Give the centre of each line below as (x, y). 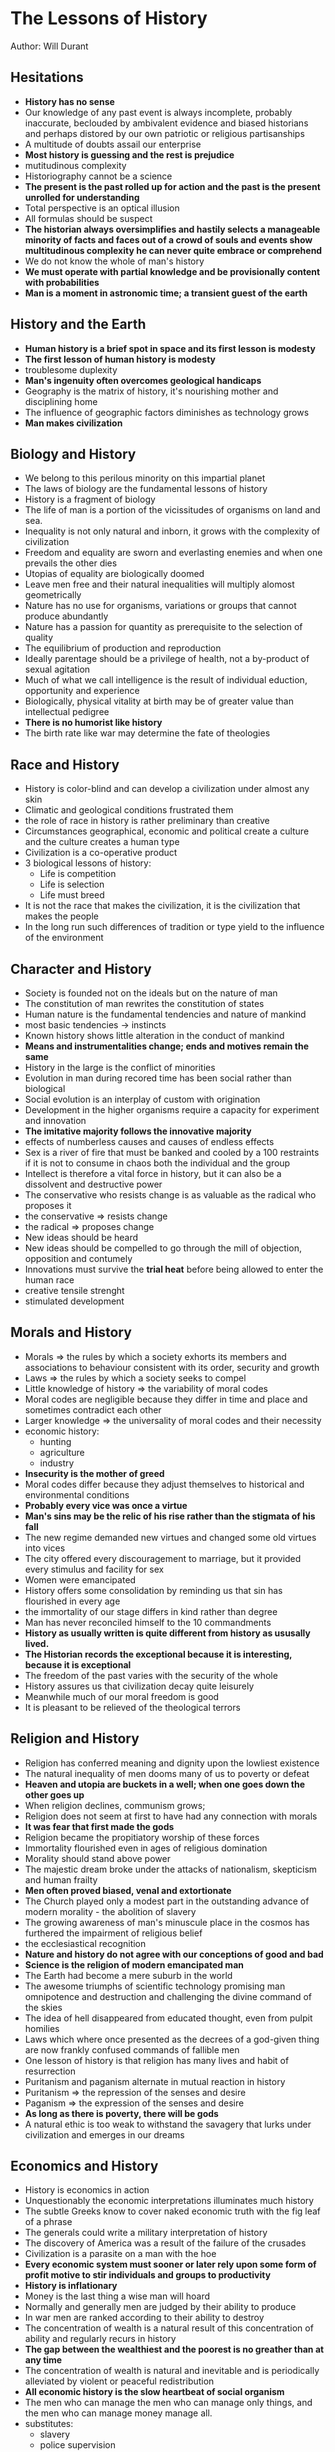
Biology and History (73, 453)
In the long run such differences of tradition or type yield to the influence (174, 927)
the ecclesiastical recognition (85, 1943)
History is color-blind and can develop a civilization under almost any (167, 789)
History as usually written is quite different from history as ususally (167, 1633)
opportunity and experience (82, 691)
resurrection (50, 2071)
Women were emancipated (80, 1579)
